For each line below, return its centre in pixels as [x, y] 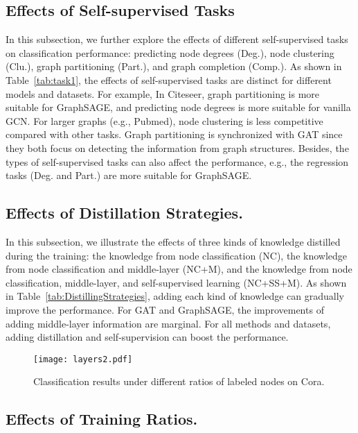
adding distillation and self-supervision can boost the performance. [147, 337]
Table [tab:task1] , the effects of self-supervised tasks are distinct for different [169, 79]
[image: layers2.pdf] [83, 359]
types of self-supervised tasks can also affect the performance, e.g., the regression [177, 161]
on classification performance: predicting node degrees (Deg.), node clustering [170, 52]
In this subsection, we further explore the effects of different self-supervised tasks [177, 39]
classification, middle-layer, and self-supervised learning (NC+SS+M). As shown [176, 282]
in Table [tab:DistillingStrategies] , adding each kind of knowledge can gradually [175, 296]
